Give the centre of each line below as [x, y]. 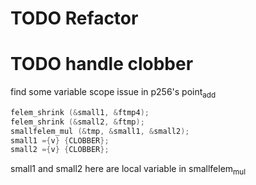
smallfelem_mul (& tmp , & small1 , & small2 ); [100, 131]
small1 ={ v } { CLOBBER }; [60, 140]
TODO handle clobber [102, 64]
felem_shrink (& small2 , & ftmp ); [77, 122]
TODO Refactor [74, 18]
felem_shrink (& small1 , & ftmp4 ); [80, 112]
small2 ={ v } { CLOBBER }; [60, 150]
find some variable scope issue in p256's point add [113, 93]
